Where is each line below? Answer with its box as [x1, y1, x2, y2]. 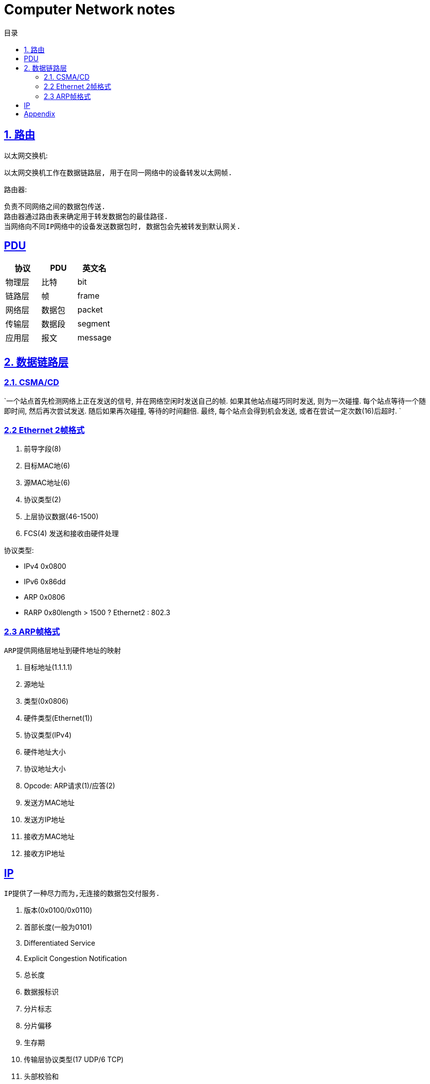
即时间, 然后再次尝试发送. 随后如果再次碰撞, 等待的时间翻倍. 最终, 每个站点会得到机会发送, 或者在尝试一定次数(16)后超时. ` [4, 406, 401, 415]
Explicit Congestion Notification [24, 954, 127, 963]
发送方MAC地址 [24, 798, 75, 807]
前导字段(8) [24, 444, 61, 453]
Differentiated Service [24, 939, 95, 947]
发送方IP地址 [24, 815, 65, 824]
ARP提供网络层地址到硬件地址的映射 [4, 647, 121, 655]
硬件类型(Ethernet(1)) [24, 714, 93, 723]
